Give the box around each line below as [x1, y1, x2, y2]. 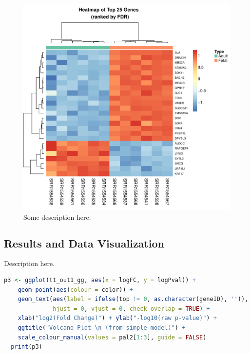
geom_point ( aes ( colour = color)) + [18, 286, 133, 293]
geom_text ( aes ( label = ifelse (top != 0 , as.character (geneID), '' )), [18, 296, 249, 303]
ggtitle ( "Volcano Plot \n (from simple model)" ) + [18, 324, 186, 331]
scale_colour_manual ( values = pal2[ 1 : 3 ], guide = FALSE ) [18, 334, 207, 341]
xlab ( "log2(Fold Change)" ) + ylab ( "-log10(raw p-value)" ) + [18, 315, 217, 322]
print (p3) [11, 343, 42, 351]
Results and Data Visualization [4, 235, 164, 250]
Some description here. [23, 212, 91, 222]
